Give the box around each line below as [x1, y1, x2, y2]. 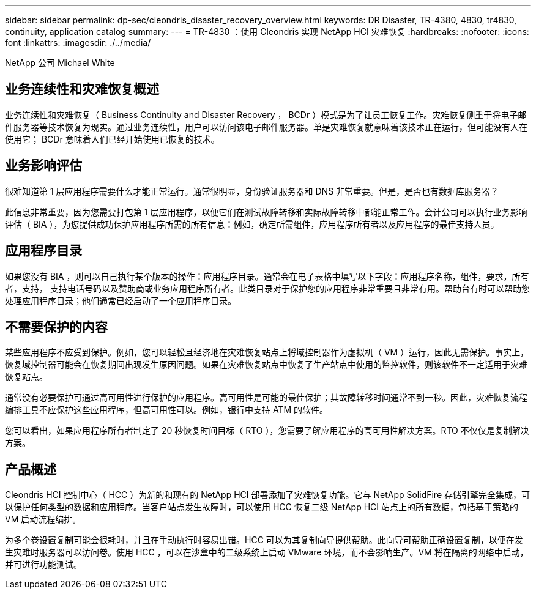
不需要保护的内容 [5, 319, 108, 335]
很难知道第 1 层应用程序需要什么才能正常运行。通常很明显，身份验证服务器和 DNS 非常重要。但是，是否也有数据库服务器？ [5, 185, 499, 196]
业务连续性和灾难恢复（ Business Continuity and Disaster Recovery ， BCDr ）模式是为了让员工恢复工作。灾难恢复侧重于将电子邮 [5, 109, 527, 120]
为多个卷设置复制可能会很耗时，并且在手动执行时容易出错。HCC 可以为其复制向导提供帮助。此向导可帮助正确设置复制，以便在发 [5, 535, 523, 546]
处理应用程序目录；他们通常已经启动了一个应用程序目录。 [5, 295, 236, 306]
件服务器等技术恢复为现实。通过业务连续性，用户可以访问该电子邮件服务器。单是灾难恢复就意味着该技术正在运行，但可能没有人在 [5, 121, 527, 132]
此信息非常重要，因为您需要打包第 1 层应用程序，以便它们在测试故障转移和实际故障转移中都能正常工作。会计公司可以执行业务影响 [5, 206, 527, 217]
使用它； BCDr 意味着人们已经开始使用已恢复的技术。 [5, 133, 220, 144]
